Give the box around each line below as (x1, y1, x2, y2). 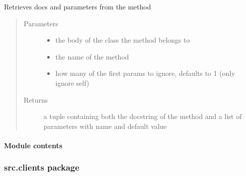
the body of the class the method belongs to (55, 35, 190, 45)
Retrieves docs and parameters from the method (4, 1, 151, 11)
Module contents (4, 140, 63, 150)
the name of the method (55, 51, 129, 61)
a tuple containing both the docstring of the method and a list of (43, 111, 242, 121)
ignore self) (55, 77, 89, 88)
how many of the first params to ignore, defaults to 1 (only (55, 68, 235, 78)
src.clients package (4, 161, 80, 174)
